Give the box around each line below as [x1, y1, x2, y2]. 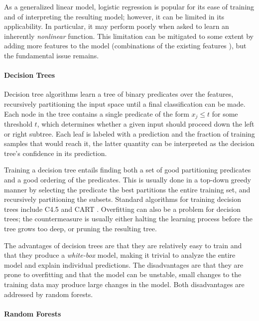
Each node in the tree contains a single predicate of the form [4, 108, 189, 119]
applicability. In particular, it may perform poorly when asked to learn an [4, 21, 229, 31]
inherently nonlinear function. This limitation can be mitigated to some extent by [4, 30, 254, 41]
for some [212, 108, 238, 119]
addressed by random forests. [4, 289, 93, 299]
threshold [4, 119, 32, 129]
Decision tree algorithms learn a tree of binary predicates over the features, [4, 89, 234, 99]
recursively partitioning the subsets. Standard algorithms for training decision [4, 194, 242, 204]
